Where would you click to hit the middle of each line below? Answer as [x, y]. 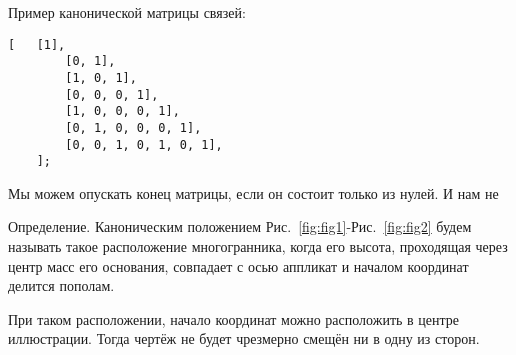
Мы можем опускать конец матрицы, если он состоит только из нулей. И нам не [253, 192]
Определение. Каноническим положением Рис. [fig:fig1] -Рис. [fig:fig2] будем [240, 226]
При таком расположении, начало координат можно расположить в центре [234, 318]
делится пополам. [61, 285]
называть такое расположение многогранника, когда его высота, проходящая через [258, 246]
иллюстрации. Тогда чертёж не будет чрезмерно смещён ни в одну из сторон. [244, 338]
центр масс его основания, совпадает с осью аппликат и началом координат [238, 265]
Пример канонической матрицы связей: [127, 12]
